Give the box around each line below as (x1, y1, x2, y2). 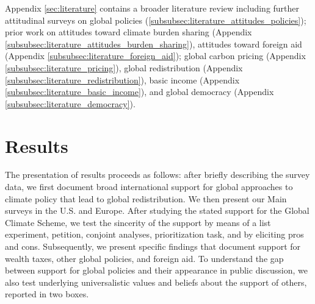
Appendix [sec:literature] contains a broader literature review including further (5, 2, 300, 14)
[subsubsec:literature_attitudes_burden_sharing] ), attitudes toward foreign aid (5, 37, 302, 50)
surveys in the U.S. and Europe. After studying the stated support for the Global (5, 204, 310, 217)
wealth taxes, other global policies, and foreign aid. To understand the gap (5, 252, 284, 264)
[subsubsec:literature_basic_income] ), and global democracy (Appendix (5, 85, 274, 98)
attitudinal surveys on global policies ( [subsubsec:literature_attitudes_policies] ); (5, 13, 306, 26)
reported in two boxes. (5, 288, 89, 300)
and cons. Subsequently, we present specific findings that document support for (5, 240, 301, 253)
